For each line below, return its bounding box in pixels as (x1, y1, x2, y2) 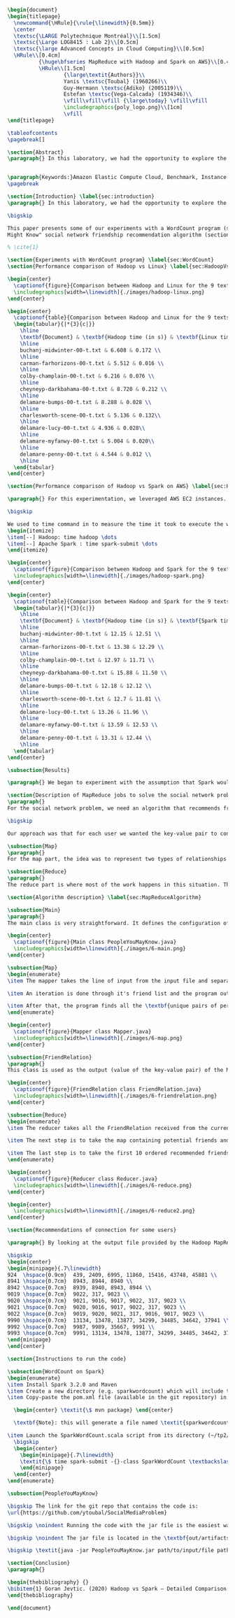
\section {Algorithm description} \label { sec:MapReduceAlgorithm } (7, 894, 201, 901)
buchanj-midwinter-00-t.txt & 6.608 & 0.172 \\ (20, 347, 161, 354)
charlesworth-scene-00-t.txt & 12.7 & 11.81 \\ (20, 695, 161, 703)
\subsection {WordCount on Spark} (7, 1368, 105, 1375)
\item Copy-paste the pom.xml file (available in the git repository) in (7, 1394, 227, 1401)
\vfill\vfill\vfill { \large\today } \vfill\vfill (63, 97, 208, 105)
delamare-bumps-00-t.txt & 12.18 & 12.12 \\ (20, 682, 152, 689)
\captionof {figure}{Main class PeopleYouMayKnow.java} (13, 938, 177, 946)
